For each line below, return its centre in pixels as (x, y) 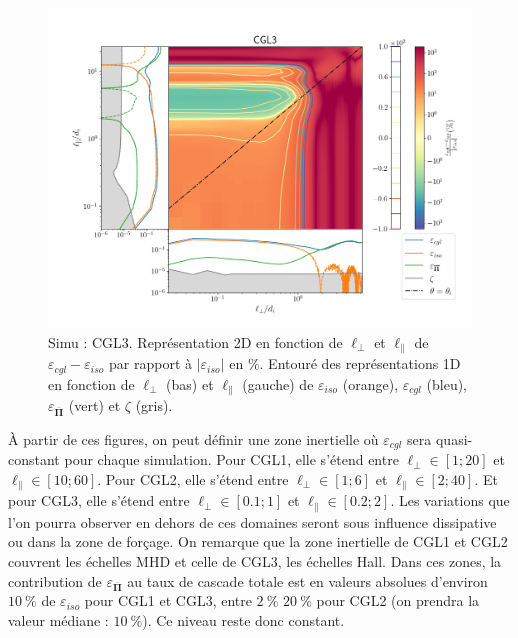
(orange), (370, 383)
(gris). (154, 405)
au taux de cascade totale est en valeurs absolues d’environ (307, 580)
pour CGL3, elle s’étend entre (99, 500)
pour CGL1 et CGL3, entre (168, 600)
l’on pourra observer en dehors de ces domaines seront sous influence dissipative (252, 521)
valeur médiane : (58, 619)
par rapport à (151, 363)
